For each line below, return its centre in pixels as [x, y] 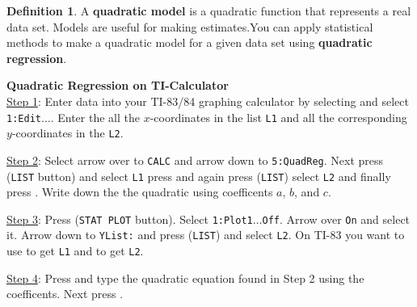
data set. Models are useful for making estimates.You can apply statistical [190, 26]
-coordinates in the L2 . [67, 133]
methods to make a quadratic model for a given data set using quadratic [190, 42]
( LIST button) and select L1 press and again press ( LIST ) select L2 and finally [199, 176]
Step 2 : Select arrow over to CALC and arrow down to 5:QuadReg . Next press [195, 160]
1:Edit [24, 118]
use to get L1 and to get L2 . [75, 251]
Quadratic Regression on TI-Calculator [118, 85]
